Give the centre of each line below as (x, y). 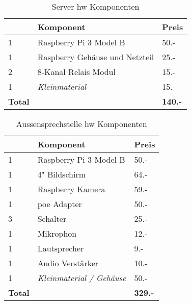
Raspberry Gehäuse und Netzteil (96, 57)
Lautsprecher (61, 248)
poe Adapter (60, 204)
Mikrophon (57, 233)
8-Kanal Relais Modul (76, 72)
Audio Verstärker (68, 263)
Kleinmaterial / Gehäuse (82, 278)
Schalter (52, 219)
